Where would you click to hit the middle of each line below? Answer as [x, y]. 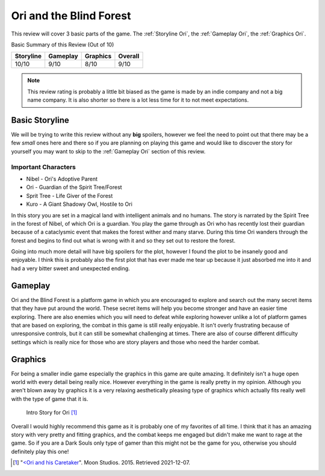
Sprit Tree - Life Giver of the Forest [70, 196]
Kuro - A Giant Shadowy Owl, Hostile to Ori [79, 204]
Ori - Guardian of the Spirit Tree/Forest [74, 187]
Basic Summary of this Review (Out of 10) [63, 45]
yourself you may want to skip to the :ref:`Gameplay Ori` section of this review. [108, 151]
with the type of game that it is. [50, 399]
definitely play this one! [40, 451]
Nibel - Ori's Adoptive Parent [62, 179]
